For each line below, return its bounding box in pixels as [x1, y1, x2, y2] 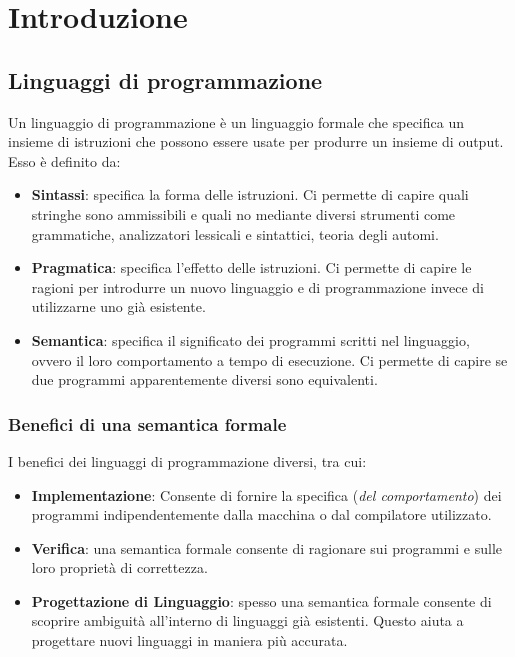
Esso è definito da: [8, 150, 121, 171]
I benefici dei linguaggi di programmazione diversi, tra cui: [8, 450, 367, 471]
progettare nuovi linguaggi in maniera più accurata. [31, 630, 348, 651]
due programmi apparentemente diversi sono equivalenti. [31, 369, 378, 390]
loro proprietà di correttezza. [31, 557, 208, 578]
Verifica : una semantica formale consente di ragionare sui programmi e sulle [31, 537, 503, 558]
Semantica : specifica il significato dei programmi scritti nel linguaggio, [31, 329, 470, 350]
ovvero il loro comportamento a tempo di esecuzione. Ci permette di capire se [31, 349, 508, 370]
